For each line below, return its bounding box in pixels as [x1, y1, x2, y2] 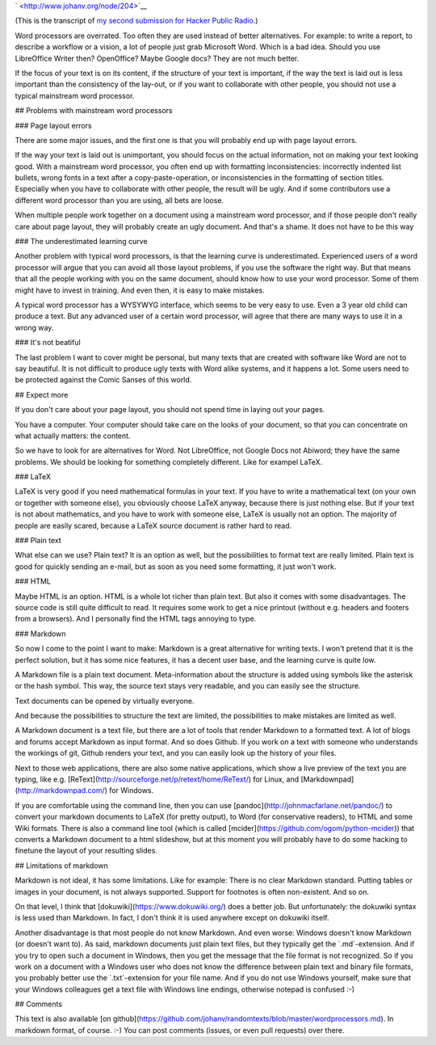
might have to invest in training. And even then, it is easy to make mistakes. [15, 285, 266, 295]
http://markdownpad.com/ [17, 786, 105, 795]
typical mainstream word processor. [15, 91, 135, 100]
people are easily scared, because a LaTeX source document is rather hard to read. [15, 520, 292, 530]
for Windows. [109, 786, 154, 795]
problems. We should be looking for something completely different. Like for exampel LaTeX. [15, 457, 323, 466]
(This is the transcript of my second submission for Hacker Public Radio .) [15, 16, 258, 26]
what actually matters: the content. [15, 431, 131, 440]
